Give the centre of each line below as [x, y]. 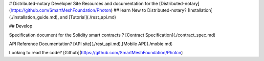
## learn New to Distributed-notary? [150, 10]
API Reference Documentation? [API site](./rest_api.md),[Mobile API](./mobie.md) [91, 44]
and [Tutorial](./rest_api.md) [88, 17]
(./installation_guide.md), [34, 17]
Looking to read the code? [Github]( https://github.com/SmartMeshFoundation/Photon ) [96, 53]
